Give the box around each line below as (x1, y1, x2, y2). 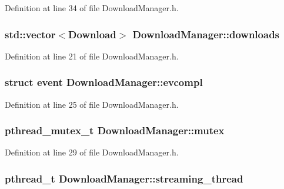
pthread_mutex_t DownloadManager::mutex (5, 123, 225, 138)
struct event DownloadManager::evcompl (5, 75, 203, 89)
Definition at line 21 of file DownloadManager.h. (5, 49, 179, 62)
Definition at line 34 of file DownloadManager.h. (5, 2, 179, 14)
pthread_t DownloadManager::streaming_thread (5, 171, 243, 185)
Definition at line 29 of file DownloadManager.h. (5, 146, 179, 158)
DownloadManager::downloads (132, 26, 280, 41)
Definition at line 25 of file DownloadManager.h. (5, 98, 179, 110)
